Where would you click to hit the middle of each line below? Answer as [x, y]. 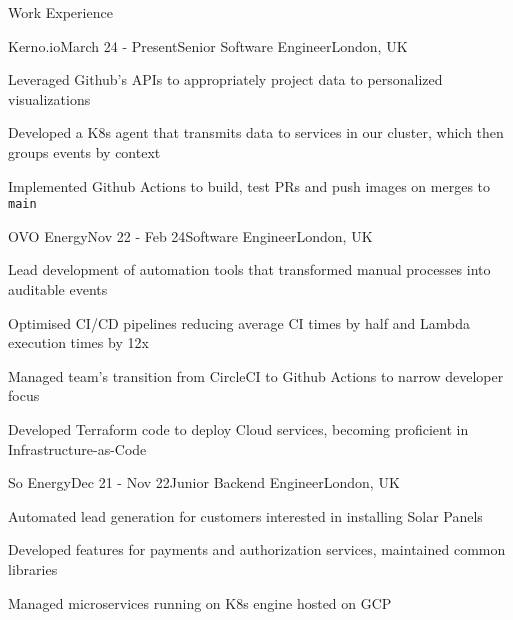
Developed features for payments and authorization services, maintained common [257, 549]
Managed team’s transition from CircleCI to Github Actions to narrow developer [256, 375]
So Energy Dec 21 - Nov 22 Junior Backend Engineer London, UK [204, 482]
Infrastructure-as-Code [77, 448]
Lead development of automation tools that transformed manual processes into [249, 269]
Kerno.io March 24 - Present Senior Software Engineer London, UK [208, 45]
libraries [33, 568]
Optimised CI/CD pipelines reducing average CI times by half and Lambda [239, 322]
